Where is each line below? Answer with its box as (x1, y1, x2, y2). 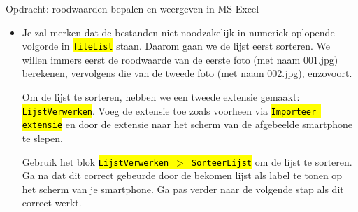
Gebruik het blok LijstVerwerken (22, 154, 169, 169)
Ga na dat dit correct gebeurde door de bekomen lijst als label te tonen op (22, 168, 343, 183)
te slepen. (22, 130, 63, 145)
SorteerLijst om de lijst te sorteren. (192, 154, 352, 169)
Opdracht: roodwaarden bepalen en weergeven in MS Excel (6, 1, 259, 15)
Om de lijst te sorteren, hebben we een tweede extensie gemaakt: (22, 90, 300, 104)
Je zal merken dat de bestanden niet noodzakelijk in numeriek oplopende (22, 24, 335, 39)
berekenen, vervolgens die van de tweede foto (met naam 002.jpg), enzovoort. (22, 66, 352, 80)
